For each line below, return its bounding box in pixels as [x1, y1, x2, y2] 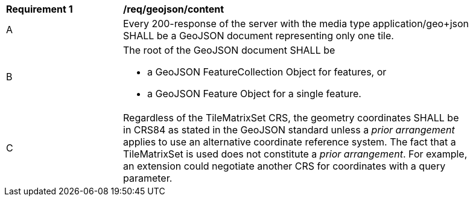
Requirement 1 [6, 3, 73, 15]
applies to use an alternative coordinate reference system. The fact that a [123, 136, 456, 148]
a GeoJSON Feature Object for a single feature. [147, 88, 361, 100]
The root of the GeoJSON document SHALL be [123, 44, 335, 56]
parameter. [123, 172, 173, 184]
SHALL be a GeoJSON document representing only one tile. [123, 30, 394, 42]
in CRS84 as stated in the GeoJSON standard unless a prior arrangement [123, 124, 455, 136]
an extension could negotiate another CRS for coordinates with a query [123, 160, 446, 172]
